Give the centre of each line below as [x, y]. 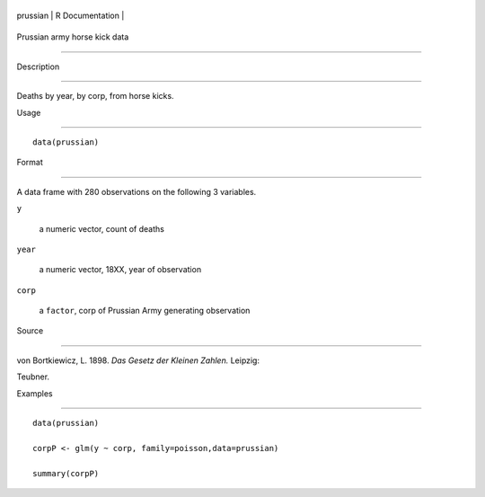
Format [30, 163]
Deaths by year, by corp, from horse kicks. [95, 96]
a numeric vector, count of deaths [102, 228]
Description [38, 67]
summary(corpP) [66, 473]
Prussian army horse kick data [73, 37]
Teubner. [33, 377]
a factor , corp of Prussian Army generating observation [145, 311]
